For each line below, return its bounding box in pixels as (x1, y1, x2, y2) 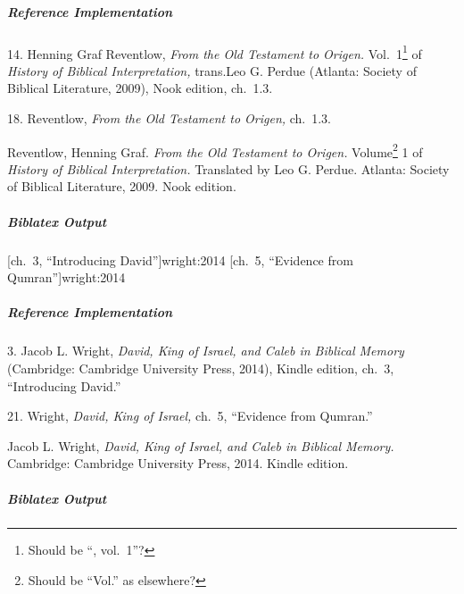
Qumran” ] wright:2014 (7, 268, 126, 287)
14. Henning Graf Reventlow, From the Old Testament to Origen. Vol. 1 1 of (7, 41, 422, 63)
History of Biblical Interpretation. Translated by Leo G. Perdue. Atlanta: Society (7, 159, 450, 178)
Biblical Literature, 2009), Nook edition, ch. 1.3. (7, 79, 273, 97)
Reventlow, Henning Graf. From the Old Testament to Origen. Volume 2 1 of (7, 139, 423, 161)
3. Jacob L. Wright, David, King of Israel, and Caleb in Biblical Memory (7, 341, 404, 360)
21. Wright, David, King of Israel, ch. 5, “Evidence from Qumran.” (7, 406, 373, 425)
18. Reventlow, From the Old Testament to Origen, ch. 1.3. (7, 109, 332, 127)
